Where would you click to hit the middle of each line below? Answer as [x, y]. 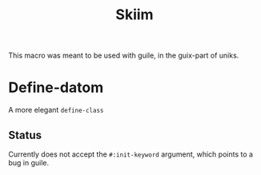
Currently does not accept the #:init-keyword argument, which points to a [131, 154]
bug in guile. [29, 162]
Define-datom [56, 87]
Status [25, 135]
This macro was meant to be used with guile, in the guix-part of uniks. [124, 56]
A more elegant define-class [56, 110]
